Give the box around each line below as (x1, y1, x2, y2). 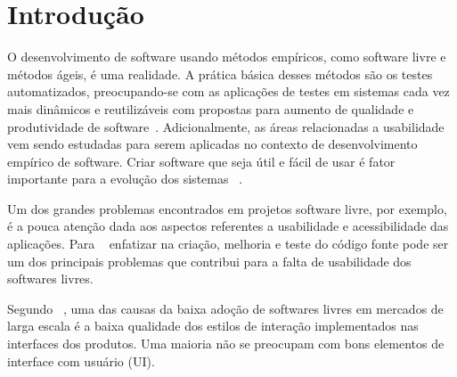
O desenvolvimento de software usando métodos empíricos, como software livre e (7, 47, 446, 66)
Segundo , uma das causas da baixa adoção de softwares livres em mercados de (7, 299, 444, 317)
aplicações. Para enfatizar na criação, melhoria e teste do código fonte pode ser (7, 234, 449, 253)
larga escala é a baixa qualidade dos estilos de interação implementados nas (7, 316, 419, 335)
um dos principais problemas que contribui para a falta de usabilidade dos (7, 251, 412, 270)
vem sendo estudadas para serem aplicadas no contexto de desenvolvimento (7, 135, 418, 153)
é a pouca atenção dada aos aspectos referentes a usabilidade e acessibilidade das (7, 217, 449, 235)
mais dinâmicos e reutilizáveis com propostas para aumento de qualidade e (7, 99, 414, 118)
